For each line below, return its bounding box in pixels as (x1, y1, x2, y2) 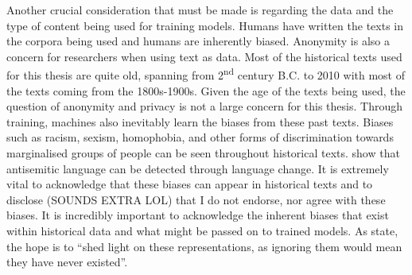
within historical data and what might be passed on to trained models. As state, (6, 222, 398, 238)
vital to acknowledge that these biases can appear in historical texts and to (6, 176, 373, 192)
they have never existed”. (6, 254, 128, 270)
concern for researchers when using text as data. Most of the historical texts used (6, 48, 402, 64)
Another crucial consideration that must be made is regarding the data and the (6, 2, 394, 17)
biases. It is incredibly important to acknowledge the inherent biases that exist (6, 207, 389, 223)
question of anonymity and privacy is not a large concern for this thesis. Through (6, 98, 402, 114)
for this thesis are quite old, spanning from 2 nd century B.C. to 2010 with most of (6, 64, 405, 83)
